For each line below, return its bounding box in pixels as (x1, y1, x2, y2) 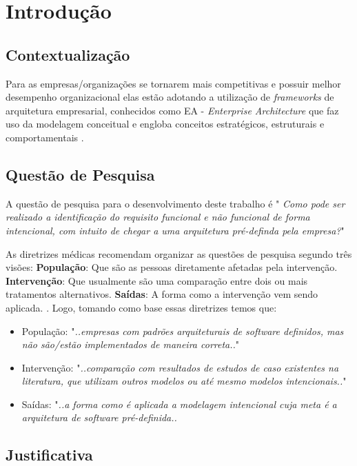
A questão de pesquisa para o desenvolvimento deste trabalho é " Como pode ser (6, 196, 345, 210)
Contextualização (6, 43, 130, 65)
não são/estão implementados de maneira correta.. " (21, 337, 240, 352)
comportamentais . (6, 130, 84, 144)
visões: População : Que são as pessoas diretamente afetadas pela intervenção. (6, 260, 338, 274)
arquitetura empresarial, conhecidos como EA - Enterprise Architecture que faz (6, 103, 339, 117)
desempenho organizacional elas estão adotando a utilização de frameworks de (6, 90, 334, 104)
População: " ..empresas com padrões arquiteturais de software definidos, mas (21, 323, 344, 338)
